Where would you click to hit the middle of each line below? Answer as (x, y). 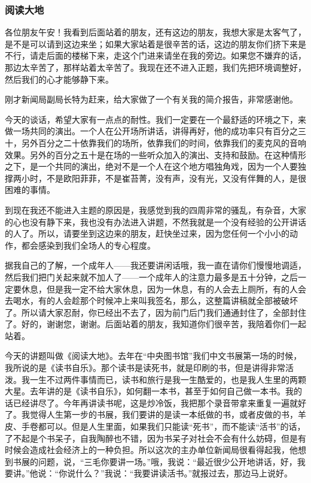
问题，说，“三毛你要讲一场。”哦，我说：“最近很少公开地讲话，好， (167, 461)
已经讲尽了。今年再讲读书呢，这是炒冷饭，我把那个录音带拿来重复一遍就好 (159, 402)
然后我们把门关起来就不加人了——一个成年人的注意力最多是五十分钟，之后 (151, 277)
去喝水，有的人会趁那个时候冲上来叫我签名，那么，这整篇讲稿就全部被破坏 (151, 301)
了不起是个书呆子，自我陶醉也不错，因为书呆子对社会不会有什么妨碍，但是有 (155, 438)
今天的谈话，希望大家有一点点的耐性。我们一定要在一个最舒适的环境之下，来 (155, 119)
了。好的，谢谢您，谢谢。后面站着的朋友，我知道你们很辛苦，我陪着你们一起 (155, 324)
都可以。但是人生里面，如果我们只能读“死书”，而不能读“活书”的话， (172, 426)
